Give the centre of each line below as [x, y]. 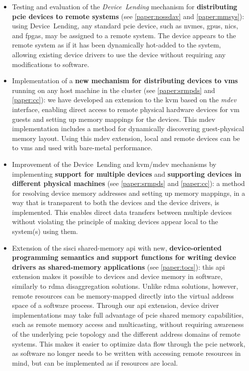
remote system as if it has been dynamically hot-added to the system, [116, 45]
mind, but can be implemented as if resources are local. [95, 362]
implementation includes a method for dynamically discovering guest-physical [128, 128]
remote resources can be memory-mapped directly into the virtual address [123, 295]
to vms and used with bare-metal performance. [82, 148]
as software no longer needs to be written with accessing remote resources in [126, 353]
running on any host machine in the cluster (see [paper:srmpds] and [113, 90]
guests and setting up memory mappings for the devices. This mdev [113, 119]
